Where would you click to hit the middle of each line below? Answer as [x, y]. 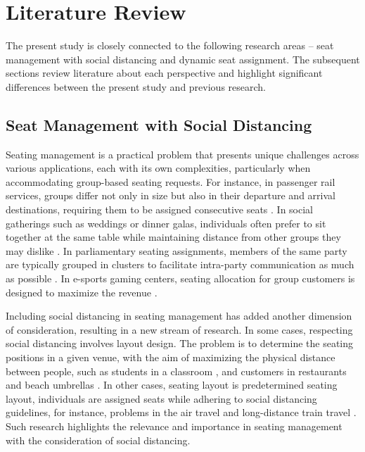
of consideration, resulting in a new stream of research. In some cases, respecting [179, 329]
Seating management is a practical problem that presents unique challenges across [182, 154]
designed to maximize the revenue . [82, 292]
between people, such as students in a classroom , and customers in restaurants [176, 371]
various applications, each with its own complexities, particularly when [158, 168]
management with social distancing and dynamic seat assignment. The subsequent [183, 59]
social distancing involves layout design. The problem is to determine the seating [180, 343]
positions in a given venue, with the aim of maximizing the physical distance [171, 357]
